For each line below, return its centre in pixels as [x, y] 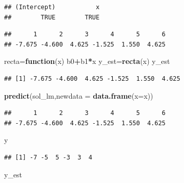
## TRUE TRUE [52, 17]
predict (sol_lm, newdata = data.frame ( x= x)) [79, 95]
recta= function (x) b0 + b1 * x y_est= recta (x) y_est [87, 61]
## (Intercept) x [52, 7]
